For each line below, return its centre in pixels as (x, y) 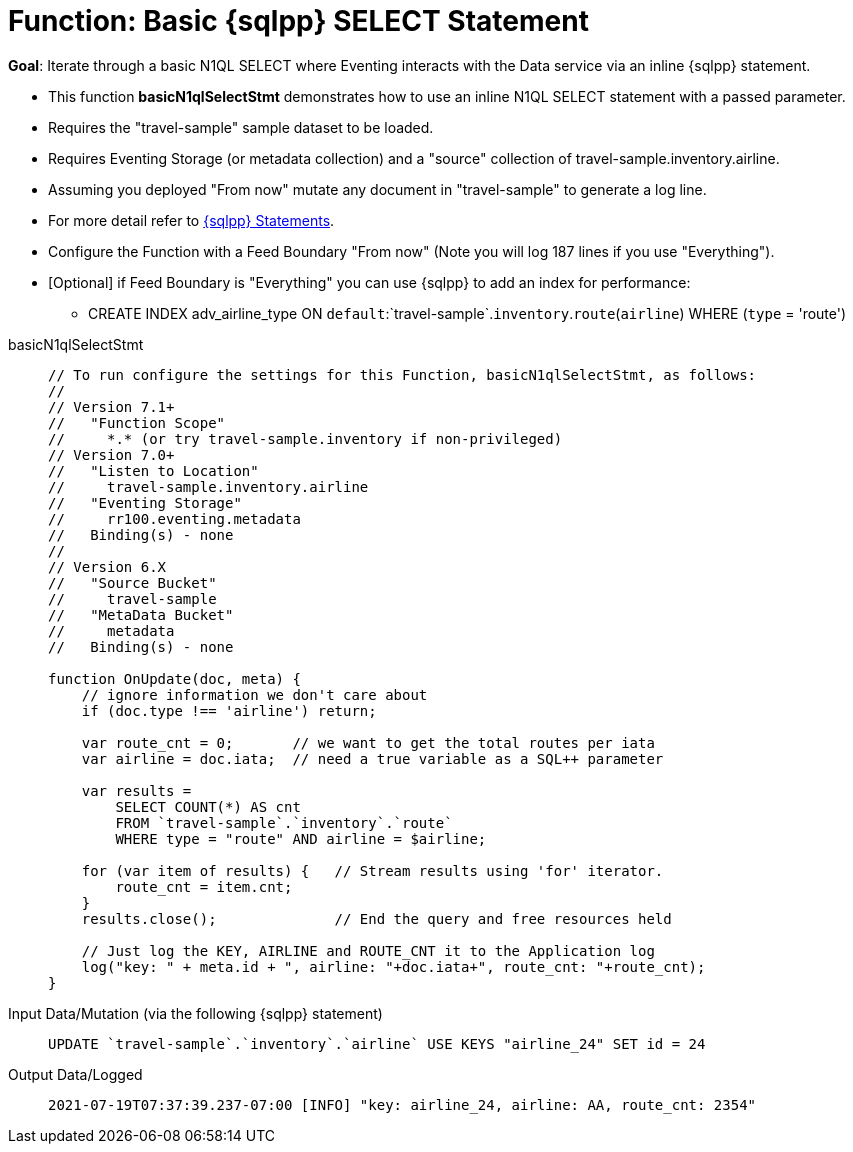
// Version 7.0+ (111, 454)
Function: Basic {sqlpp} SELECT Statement (298, 21)
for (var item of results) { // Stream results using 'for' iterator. (372, 870)
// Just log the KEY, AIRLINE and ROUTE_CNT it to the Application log (368, 950)
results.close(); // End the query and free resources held (376, 918)
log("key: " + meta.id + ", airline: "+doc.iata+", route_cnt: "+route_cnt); (393, 966)
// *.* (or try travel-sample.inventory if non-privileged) (305, 438)
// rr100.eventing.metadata (174, 518)
